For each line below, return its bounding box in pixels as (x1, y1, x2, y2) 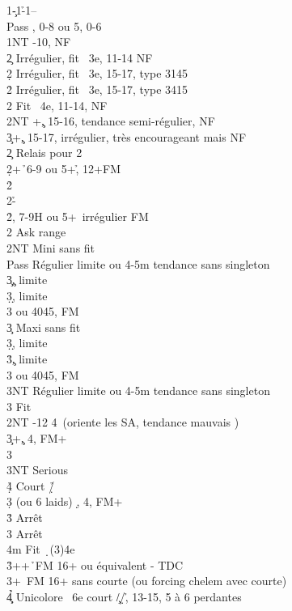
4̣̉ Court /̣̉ (6, 477, 55, 494)
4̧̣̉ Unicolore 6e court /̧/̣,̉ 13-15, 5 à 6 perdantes (6, 588, 242, 605)
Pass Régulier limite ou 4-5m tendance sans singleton (6, 255, 270, 272)
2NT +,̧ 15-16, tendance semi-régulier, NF (6, 112, 215, 129)
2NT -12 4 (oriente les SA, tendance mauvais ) (6, 414, 239, 431)
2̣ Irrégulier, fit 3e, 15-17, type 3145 (6, 65, 188, 82)
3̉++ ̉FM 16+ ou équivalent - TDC (6, 556, 184, 573)
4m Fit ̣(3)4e (6, 541, 75, 558)
